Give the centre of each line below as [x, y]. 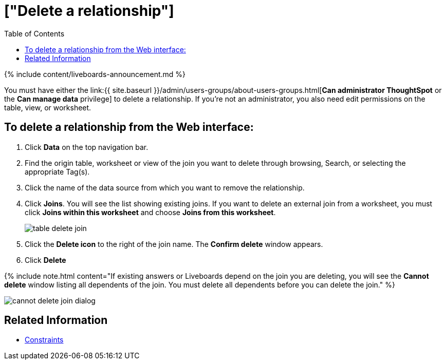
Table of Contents [34, 33]
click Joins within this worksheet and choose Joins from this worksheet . [150, 212]
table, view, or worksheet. [48, 107]
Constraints [44, 340]
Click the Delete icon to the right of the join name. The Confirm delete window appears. [174, 244]
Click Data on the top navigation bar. [87, 147]
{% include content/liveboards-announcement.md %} [95, 74]
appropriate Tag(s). [57, 171]
